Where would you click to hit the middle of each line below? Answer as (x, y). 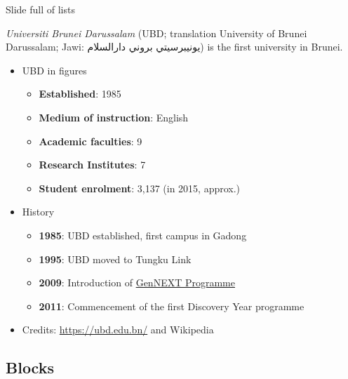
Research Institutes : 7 (92, 165)
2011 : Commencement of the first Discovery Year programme (172, 306)
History (38, 212)
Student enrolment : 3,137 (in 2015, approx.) (140, 188)
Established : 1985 (80, 94)
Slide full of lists (40, 9)
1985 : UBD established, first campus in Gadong (143, 235)
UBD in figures (54, 70)
